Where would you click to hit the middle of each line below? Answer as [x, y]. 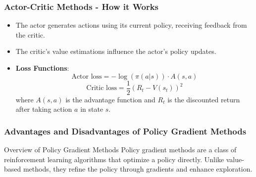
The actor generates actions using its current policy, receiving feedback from [131, 25]
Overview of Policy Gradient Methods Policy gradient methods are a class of [120, 150]
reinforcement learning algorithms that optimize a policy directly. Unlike [114, 159]
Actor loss [87, 76]
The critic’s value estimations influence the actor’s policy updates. [116, 51]
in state [92, 109]
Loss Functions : [42, 68]
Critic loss [102, 88]
